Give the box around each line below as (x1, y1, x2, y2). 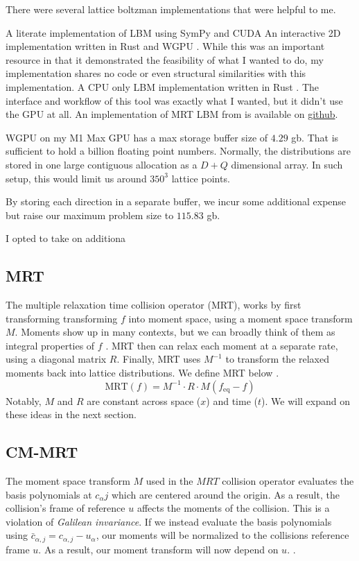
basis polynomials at (6, 487, 92, 501)
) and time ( (206, 393, 258, 408)
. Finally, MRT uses (116, 352, 201, 366)
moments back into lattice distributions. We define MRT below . (6, 365, 279, 380)
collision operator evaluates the (222, 474, 354, 488)
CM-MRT (6, 441, 78, 463)
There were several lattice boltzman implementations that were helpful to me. (6, 2, 336, 16)
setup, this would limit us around (6, 171, 147, 185)
